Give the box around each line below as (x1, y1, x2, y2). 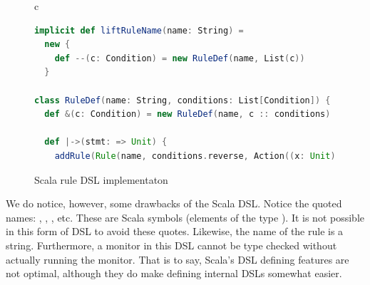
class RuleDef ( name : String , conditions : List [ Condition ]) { (34, 95, 331, 105)
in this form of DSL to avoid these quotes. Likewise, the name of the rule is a (6, 224, 344, 239)
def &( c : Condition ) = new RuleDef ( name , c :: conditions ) (44, 109, 331, 120)
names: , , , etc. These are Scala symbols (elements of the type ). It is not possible (6, 209, 365, 224)
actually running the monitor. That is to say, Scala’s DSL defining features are (6, 252, 349, 266)
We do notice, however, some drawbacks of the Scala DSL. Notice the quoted (6, 196, 342, 211)
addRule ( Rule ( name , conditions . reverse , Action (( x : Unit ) (54, 150, 336, 161)
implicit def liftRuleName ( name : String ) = (34, 25, 244, 36)
